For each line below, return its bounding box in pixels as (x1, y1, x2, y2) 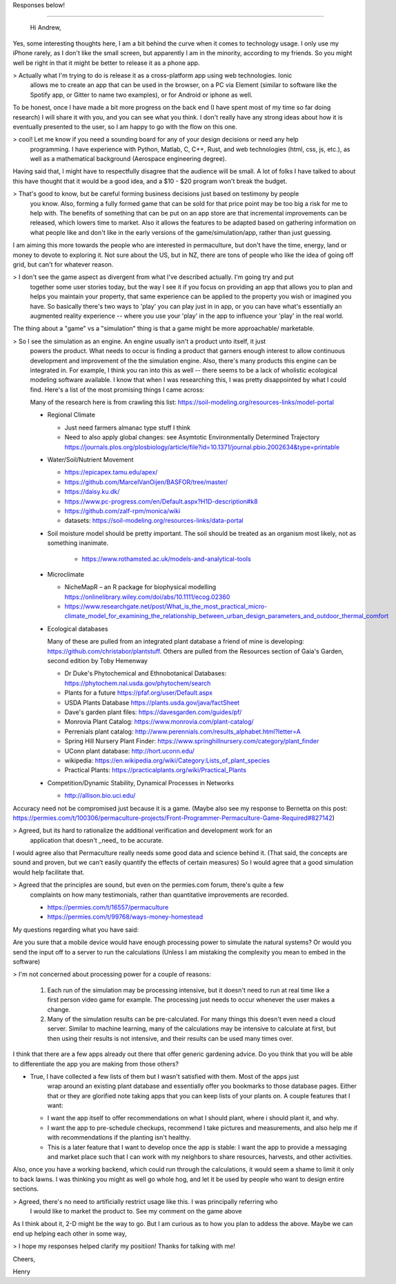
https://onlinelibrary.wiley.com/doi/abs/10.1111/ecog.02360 (64, 593, 230, 601)
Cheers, (12, 1254, 36, 1263)
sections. (12, 1185, 39, 1193)
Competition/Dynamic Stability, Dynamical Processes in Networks (47, 778, 235, 787)
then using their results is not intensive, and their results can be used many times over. (47, 1034, 293, 1042)
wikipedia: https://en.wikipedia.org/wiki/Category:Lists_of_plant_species (64, 756, 270, 765)
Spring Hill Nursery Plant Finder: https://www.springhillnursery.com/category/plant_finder (64, 737, 319, 745)
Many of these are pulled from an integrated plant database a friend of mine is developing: (47, 638, 305, 646)
